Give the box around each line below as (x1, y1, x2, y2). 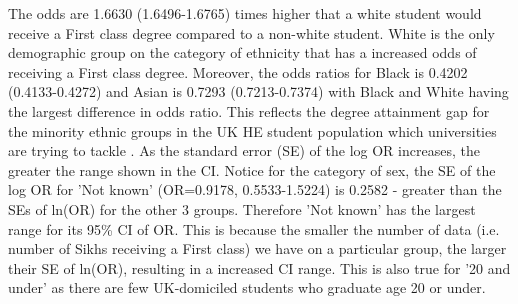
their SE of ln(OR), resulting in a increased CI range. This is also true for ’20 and (8, 257, 511, 278)
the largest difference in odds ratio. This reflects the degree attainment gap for (8, 100, 490, 121)
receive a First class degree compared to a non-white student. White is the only (8, 22, 495, 43)
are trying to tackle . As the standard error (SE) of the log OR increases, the (8, 140, 480, 161)
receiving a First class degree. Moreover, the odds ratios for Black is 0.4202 (8, 61, 468, 82)
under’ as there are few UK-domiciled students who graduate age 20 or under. (8, 277, 486, 298)
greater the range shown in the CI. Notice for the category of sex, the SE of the (8, 159, 496, 180)
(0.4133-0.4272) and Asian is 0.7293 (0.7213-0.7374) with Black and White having (8, 81, 509, 102)
